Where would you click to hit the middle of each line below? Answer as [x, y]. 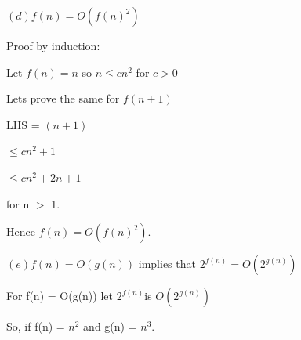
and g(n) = [110, 326]
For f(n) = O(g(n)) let [60, 296]
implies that [167, 264]
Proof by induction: [53, 45]
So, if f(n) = [36, 326]
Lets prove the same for [63, 98]
